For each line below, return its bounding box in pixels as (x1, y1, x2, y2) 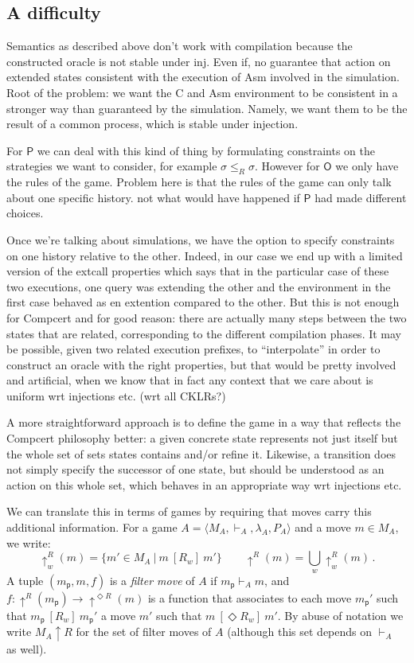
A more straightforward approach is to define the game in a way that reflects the (6, 414, 401, 431)
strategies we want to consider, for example (6, 158, 217, 174)
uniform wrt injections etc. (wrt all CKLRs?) (6, 387, 226, 404)
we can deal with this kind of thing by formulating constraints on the (37, 142, 375, 158)
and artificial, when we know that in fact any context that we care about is (6, 372, 373, 388)
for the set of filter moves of (76, 623, 212, 640)
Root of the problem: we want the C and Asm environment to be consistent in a (6, 84, 398, 100)
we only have (335, 158, 399, 174)
